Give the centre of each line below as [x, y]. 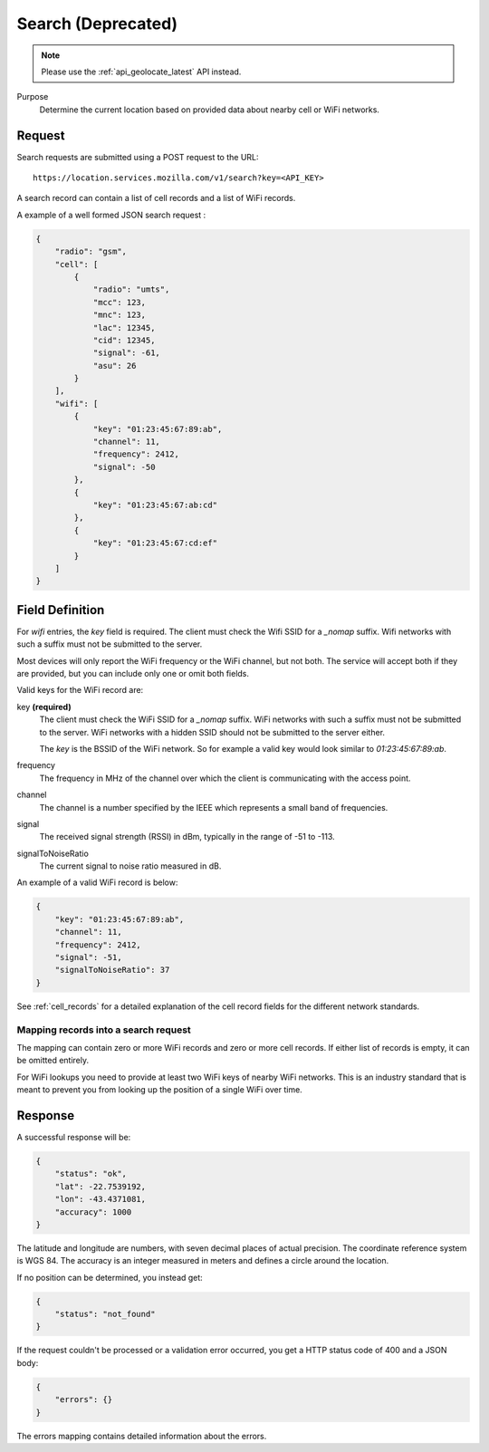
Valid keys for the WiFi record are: [80, 690]
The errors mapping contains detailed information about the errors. [142, 1436]
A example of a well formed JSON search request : [111, 215]
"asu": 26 [115, 365]
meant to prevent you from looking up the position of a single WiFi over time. [159, 1090]
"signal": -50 [124, 467]
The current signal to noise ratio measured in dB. [130, 866]
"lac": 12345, [124, 327]
